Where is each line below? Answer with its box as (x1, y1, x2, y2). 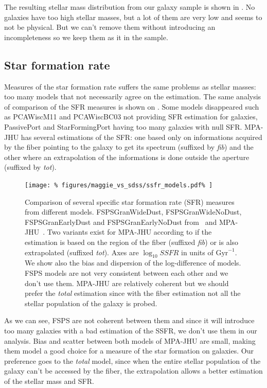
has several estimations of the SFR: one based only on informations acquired (21, 131, 262, 142)
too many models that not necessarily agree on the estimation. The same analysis (4, 91, 261, 102)
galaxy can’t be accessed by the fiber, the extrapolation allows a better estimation (4, 365, 263, 376)
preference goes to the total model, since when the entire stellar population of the (4, 355, 261, 366)
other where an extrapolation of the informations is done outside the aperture (4, 151, 250, 162)
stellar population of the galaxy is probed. (25, 297, 157, 308)
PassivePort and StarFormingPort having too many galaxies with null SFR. (4, 121, 242, 132)
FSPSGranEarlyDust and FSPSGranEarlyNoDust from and (25, 216, 217, 227)
